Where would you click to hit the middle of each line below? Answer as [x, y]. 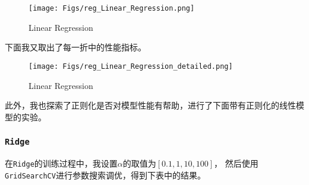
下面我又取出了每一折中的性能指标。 [75, 47]
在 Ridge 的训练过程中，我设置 [61, 163]
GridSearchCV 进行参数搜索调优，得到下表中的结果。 [105, 175]
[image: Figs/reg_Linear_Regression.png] [112, 8]
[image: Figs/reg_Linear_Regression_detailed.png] [131, 66]
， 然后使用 [236, 163]
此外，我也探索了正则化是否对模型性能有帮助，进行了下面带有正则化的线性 [150, 105]
